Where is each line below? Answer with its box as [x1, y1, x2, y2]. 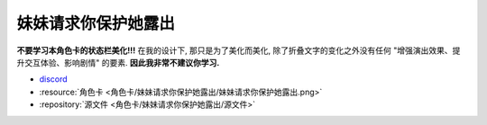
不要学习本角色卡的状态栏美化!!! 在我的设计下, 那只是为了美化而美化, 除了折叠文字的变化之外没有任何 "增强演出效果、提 [16, 45, 461, 56]
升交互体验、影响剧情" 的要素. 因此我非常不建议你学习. [16, 57, 220, 67]
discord [39, 74, 68, 85]
